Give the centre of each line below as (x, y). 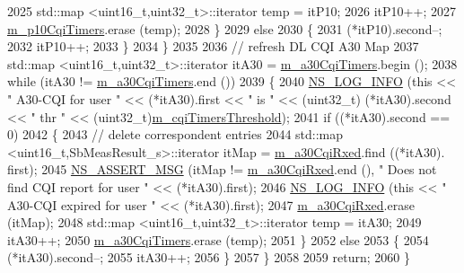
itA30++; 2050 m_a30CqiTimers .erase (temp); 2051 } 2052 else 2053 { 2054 (218, 239)
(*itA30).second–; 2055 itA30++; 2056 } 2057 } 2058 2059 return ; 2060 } (209, 257)
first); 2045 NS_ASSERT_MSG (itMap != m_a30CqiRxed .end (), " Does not (222, 169)
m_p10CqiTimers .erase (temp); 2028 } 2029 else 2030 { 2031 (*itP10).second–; (225, 28)
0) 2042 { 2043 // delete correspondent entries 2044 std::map (175, 134)
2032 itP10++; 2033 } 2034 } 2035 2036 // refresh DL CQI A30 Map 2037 (213, 46)
